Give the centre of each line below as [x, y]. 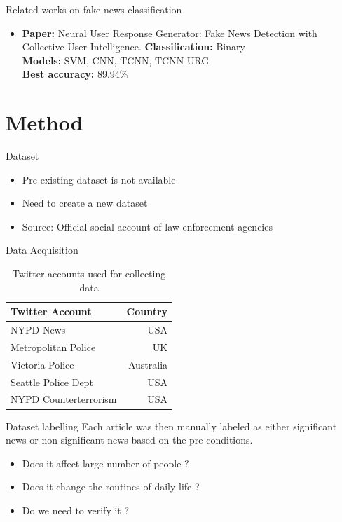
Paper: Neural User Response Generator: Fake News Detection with [170, 33]
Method [45, 122]
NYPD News [38, 330]
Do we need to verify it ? [76, 510]
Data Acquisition [42, 250]
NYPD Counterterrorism [64, 399]
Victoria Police [42, 364]
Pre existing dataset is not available [99, 179]
